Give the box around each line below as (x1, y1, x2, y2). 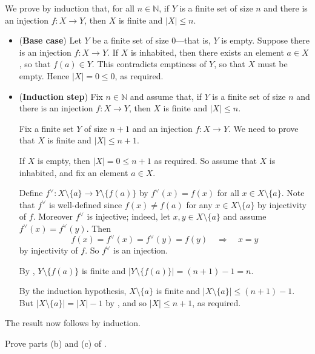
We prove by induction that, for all (5, 2, 135, 14)
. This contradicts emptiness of (91, 57, 207, 70)
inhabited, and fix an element (19, 166, 128, 179)
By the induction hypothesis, (19, 284, 127, 297)
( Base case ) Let (19, 34, 82, 47)
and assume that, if (130, 90, 202, 102)
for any (186, 198, 213, 211)
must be (257, 57, 288, 70)
